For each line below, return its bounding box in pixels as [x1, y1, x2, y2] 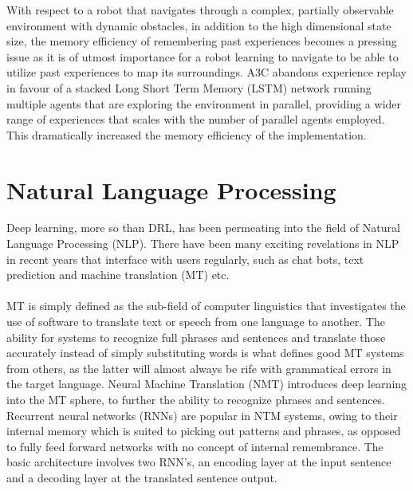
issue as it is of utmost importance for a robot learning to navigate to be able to [6, 48, 399, 65]
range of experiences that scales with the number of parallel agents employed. [6, 111, 385, 128]
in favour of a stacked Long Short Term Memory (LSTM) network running [6, 79, 372, 96]
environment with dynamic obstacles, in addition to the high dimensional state [6, 17, 391, 33]
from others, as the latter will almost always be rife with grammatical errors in [6, 359, 391, 376]
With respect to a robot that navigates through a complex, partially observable [6, 2, 394, 18]
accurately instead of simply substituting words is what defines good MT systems [6, 344, 404, 361]
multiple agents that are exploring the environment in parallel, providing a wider [6, 95, 402, 112]
